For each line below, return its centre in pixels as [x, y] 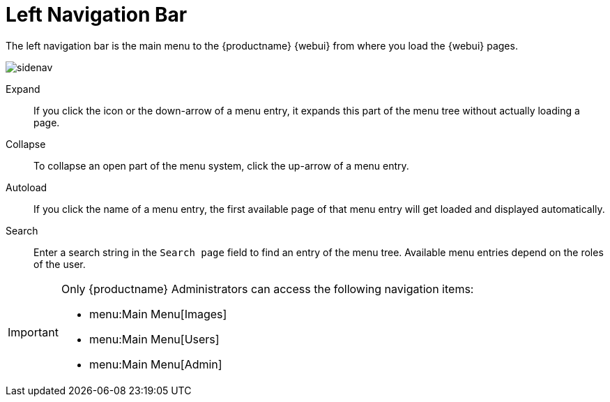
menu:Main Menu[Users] [154, 339]
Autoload [26, 187]
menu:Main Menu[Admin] [155, 364]
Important [33, 332]
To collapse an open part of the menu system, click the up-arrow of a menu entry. [221, 165]
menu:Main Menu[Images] [158, 314]
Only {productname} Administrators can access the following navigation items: [267, 289]
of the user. [60, 264]
